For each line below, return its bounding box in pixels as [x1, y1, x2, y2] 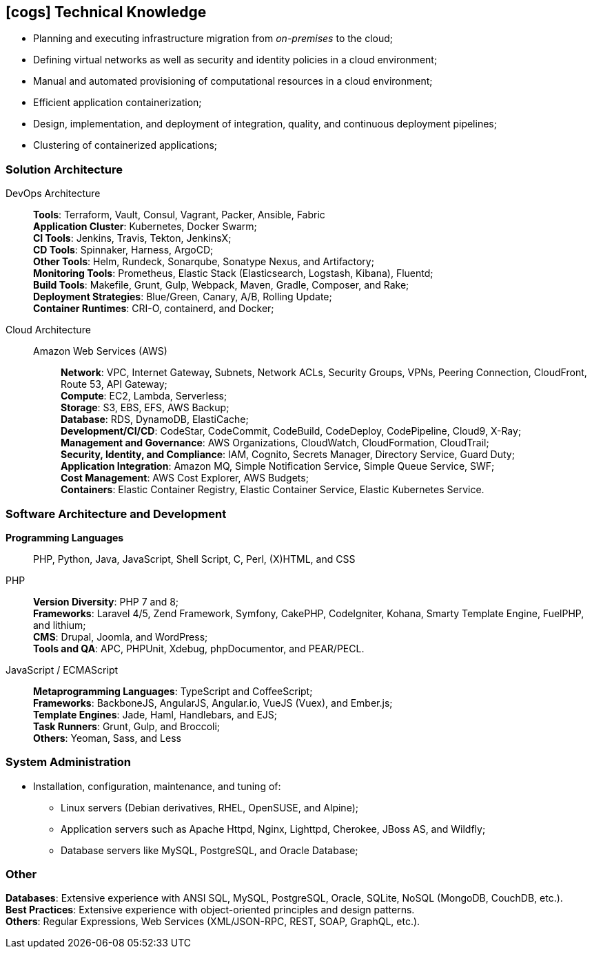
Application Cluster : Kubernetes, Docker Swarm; [33, 220, 257, 233]
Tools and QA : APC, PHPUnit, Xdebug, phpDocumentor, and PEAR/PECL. [33, 642, 365, 654]
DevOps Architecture [6, 187, 101, 200]
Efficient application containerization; [33, 96, 202, 109]
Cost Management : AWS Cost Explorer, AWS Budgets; [61, 472, 309, 484]
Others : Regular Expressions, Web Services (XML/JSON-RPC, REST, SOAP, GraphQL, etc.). [6, 915, 420, 928]
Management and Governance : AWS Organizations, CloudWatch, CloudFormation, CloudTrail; [61, 437, 489, 449]
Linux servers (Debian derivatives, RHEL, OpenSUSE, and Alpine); [61, 801, 358, 813]
